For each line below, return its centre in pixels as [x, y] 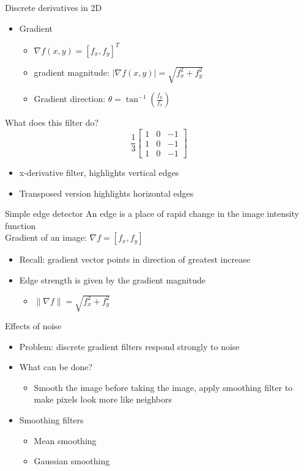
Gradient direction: [70, 99]
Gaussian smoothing [72, 461]
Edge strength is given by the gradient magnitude [112, 279]
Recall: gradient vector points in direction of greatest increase [135, 259]
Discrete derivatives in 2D [54, 7]
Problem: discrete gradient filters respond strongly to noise [129, 346]
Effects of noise [33, 326]
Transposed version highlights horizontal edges [106, 193]
